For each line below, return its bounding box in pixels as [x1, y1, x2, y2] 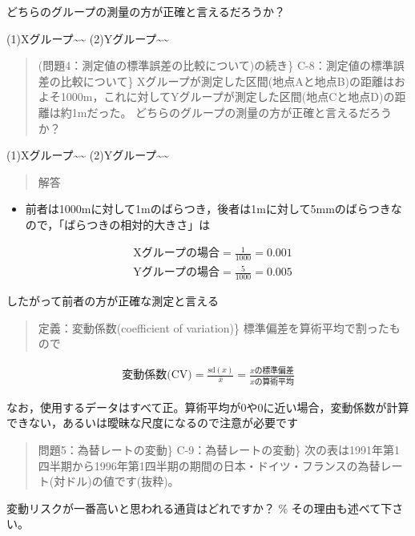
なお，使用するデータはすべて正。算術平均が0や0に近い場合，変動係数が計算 [6, 398, 409, 415]
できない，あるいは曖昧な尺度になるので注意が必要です [6, 414, 298, 431]
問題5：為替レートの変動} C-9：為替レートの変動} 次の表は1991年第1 [38, 441, 400, 457]
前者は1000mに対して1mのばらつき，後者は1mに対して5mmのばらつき [25, 200, 391, 217]
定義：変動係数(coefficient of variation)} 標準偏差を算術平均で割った [38, 319, 389, 336]
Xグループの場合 [133, 248, 220, 260]
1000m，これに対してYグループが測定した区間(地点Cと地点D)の [60, 88, 395, 105]
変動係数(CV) [122, 369, 192, 381]
